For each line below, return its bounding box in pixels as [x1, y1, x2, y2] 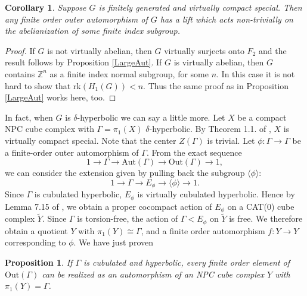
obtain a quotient [5, 224, 68, 237]
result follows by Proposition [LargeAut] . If [5, 56, 162, 68]
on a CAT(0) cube [227, 200, 294, 212]
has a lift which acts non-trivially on [160, 12, 293, 25]
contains [5, 67, 35, 80]
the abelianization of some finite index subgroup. [5, 24, 181, 37]
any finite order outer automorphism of [5, 12, 148, 25]
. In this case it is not [216, 67, 295, 80]
